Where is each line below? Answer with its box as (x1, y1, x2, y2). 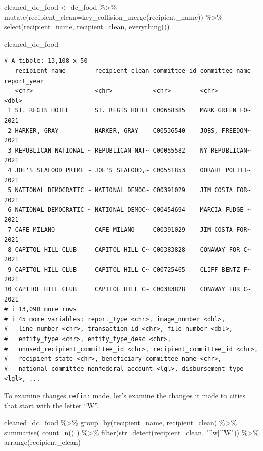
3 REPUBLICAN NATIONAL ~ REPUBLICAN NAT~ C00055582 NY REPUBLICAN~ (8, 146, 251, 154)
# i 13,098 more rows (4, 306, 77, 313)
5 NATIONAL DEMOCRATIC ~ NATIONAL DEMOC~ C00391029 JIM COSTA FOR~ (8, 186, 251, 194)
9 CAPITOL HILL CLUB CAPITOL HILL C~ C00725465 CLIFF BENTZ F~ (8, 266, 251, 273)
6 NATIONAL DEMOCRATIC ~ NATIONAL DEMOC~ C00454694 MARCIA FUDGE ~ (8, 206, 251, 214)
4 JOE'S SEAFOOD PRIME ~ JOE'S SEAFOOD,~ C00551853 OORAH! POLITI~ (8, 166, 251, 174)
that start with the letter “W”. (4, 400, 99, 410)
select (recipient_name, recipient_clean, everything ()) (4, 21, 170, 32)
